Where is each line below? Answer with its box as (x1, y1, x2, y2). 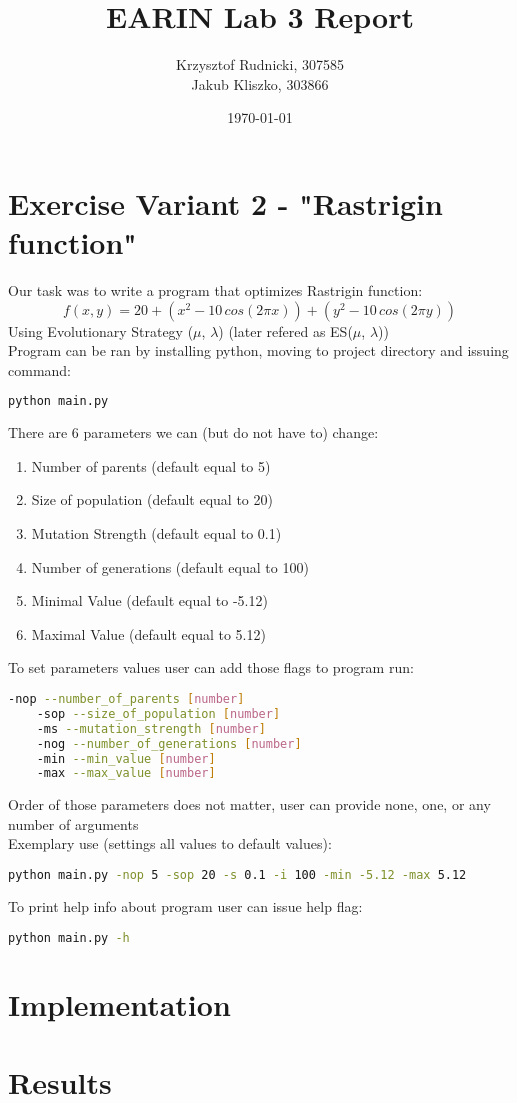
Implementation (8, 983, 231, 1024)
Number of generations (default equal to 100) (31, 556, 309, 577)
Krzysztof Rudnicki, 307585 (176, 54, 344, 75)
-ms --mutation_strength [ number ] (36, 721, 266, 736)
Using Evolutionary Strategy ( (8, 320, 194, 341)
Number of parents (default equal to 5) (31, 455, 271, 476)
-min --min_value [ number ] (36, 751, 216, 766)
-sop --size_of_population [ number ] (36, 706, 281, 721)
